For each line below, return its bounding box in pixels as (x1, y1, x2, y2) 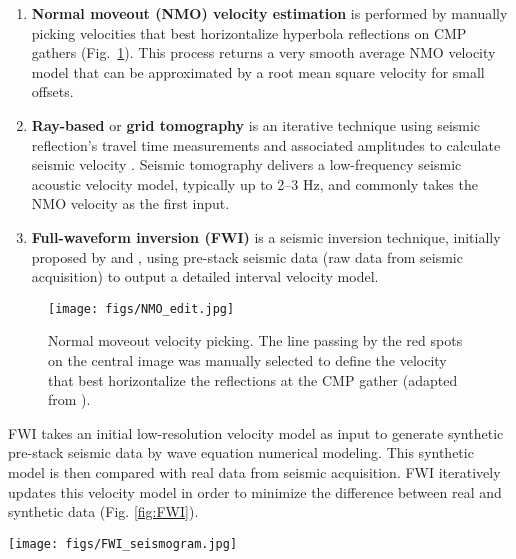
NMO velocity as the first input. (31, 193, 230, 214)
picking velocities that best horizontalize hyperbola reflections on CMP (31, 22, 467, 43)
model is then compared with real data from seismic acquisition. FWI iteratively (8, 461, 501, 482)
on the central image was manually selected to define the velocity (48, 349, 447, 370)
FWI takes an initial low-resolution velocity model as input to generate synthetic (8, 422, 504, 443)
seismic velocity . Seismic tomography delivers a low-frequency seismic (31, 154, 462, 175)
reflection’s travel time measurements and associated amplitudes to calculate (31, 134, 501, 155)
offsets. (31, 81, 74, 102)
